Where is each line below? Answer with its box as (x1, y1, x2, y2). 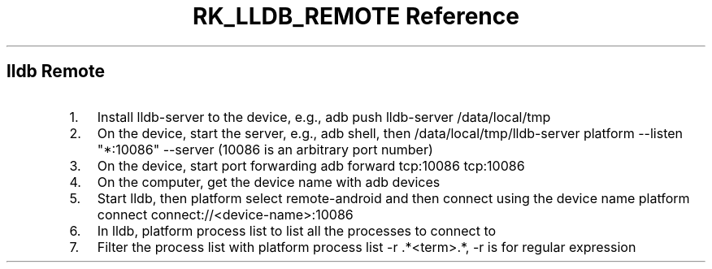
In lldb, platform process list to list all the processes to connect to (97, 222, 497, 239)
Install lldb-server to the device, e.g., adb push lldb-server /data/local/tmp (97, 108, 551, 125)
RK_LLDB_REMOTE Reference (193, 2, 519, 30)
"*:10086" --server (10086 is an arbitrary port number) (97, 141, 433, 158)
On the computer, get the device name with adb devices (97, 173, 441, 190)
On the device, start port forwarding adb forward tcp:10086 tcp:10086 (97, 157, 525, 174)
